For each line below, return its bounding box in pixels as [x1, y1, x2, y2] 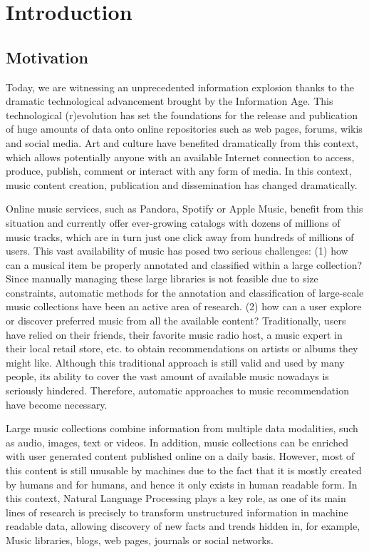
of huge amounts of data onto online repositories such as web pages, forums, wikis [6, 121, 363, 136]
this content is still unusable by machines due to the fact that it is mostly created [6, 463, 362, 478]
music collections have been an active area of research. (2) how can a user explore [6, 299, 362, 314]
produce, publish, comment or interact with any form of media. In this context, [6, 163, 352, 178]
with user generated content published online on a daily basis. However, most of [6, 449, 355, 464]
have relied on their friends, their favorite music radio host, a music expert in [6, 327, 343, 342]
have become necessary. [6, 397, 108, 412]
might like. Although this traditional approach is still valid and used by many [6, 354, 345, 369]
